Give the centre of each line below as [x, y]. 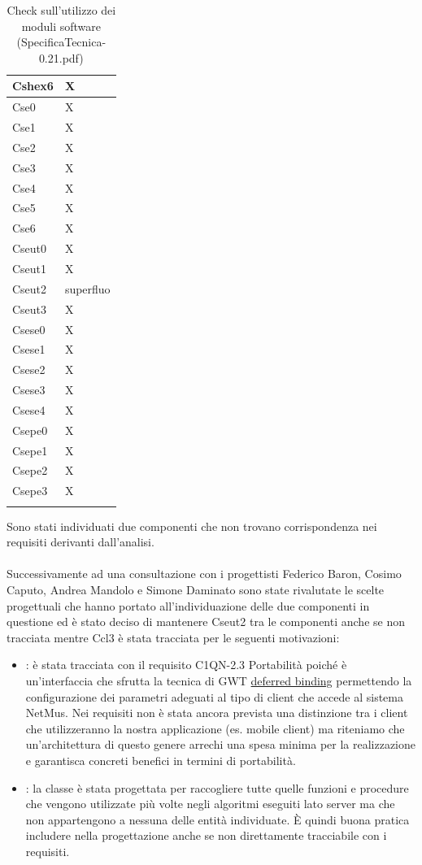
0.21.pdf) [61, 57]
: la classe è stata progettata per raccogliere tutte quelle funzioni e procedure [217, 787]
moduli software [61, 26]
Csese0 [29, 329]
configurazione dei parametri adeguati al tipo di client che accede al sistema [214, 696]
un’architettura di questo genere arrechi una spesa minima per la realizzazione [221, 744]
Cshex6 [33, 86]
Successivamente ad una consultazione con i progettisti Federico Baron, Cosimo [204, 574]
